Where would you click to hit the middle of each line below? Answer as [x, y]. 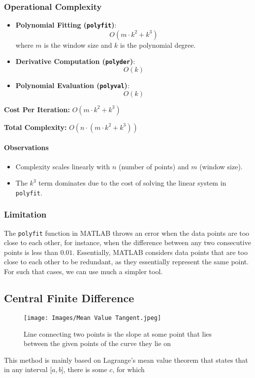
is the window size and [78, 45]
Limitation [25, 214]
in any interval [26, 369]
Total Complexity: [35, 127]
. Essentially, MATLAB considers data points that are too [160, 252]
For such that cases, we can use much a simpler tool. [83, 271]
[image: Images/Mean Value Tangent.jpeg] [93, 318]
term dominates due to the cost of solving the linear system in [132, 183]
